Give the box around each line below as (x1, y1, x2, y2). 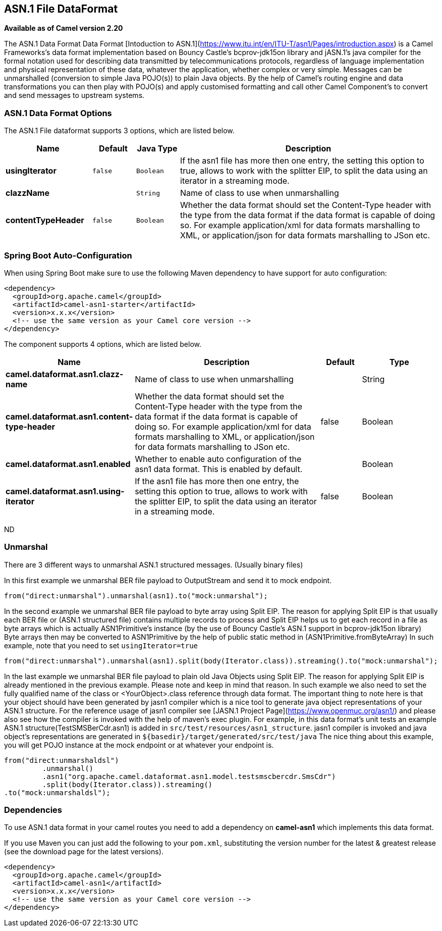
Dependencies (4, 805, 63, 815)
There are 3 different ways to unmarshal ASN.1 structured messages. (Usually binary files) (4, 560, 303, 569)
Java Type (137, 143, 178, 154)
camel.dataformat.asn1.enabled (6, 458, 131, 469)
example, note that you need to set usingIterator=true (4, 641, 198, 650)
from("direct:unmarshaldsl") (4, 756, 119, 764)
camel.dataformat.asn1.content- (6, 411, 133, 422)
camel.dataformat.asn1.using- (6, 486, 125, 496)
